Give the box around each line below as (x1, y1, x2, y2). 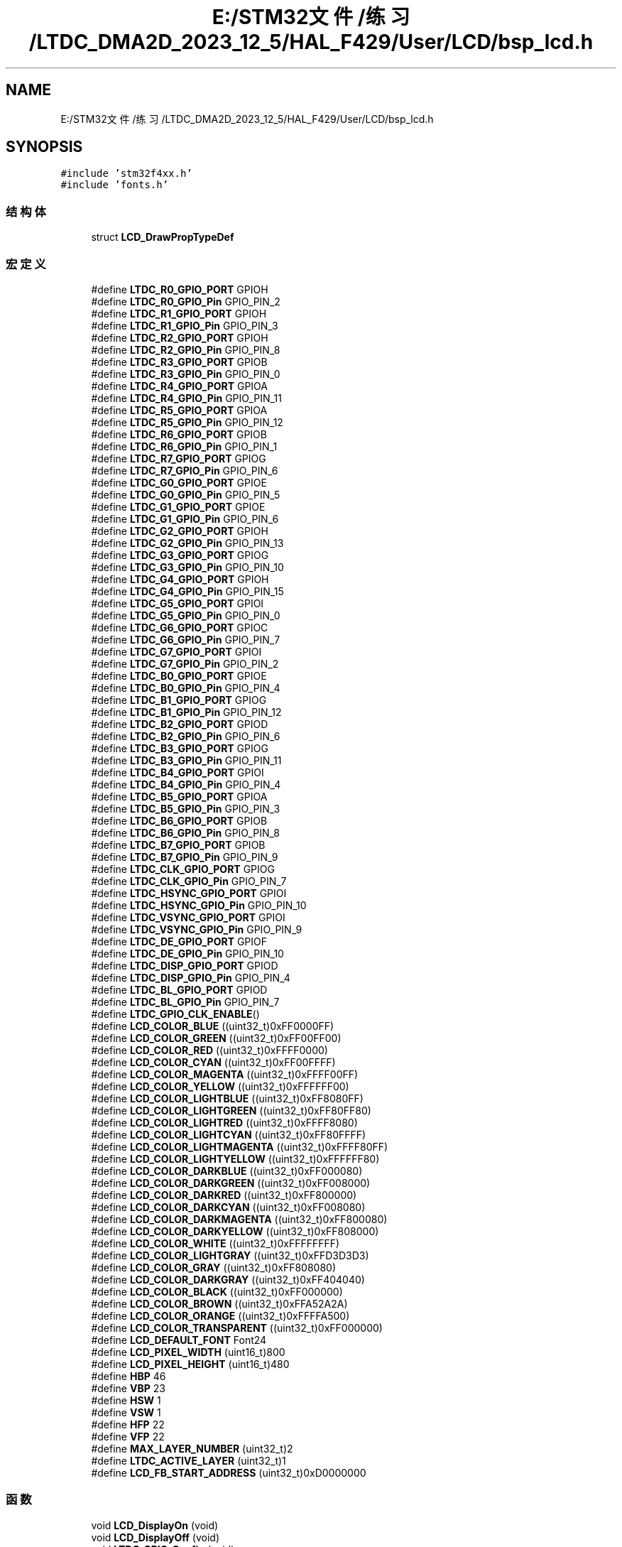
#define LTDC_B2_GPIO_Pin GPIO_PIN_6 (91, 729, 280, 742)
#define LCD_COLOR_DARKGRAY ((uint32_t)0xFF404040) (91, 1273, 365, 1286)
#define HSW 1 (91, 1394, 161, 1406)
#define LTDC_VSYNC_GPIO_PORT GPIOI (91, 911, 285, 923)
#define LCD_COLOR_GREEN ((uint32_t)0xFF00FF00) (91, 1031, 342, 1044)
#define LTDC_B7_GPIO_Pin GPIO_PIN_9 (91, 850, 278, 863)
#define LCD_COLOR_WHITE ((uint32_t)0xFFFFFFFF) (91, 1237, 340, 1249)
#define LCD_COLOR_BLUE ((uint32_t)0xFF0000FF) (91, 1019, 334, 1032)
